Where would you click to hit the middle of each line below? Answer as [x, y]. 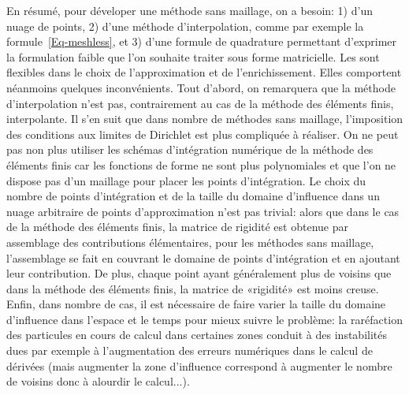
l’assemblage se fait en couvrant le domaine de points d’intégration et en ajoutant [203, 257]
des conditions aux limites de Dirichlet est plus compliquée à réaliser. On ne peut [203, 134]
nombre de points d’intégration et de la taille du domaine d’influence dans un [193, 196]
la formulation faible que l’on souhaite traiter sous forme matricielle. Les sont [193, 56]
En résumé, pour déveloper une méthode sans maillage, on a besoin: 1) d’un [190, 10]
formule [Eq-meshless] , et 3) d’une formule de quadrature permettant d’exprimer [202, 41]
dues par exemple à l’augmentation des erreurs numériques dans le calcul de [190, 350]
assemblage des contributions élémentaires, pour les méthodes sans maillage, [190, 242]
